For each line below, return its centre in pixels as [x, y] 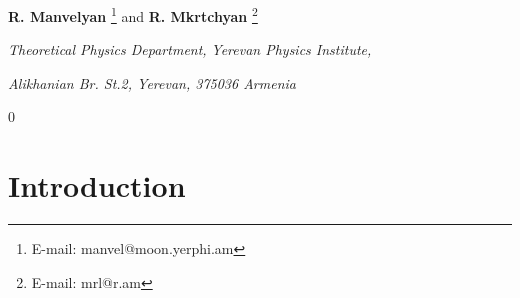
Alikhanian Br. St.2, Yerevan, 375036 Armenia [152, 82]
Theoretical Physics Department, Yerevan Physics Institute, [190, 49]
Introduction [97, 185]
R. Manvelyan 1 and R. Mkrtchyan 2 [133, 14]
